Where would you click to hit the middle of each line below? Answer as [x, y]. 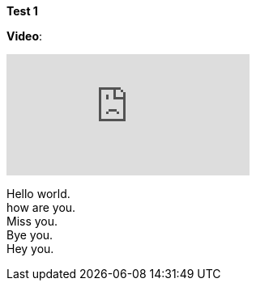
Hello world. [38, 194]
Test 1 [22, 11]
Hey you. [30, 249]
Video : [25, 36]
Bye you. [30, 235]
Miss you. [32, 221]
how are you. [41, 207]
